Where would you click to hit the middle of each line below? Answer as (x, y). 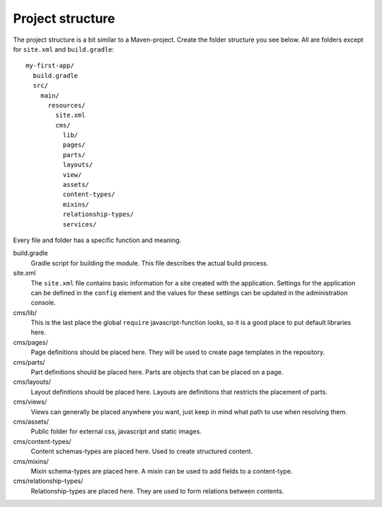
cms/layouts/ (32, 382)
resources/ (66, 105)
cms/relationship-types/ (48, 481)
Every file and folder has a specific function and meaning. (97, 240)
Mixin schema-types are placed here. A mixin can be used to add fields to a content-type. (162, 471)
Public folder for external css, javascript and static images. (116, 431)
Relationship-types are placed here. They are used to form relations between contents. (157, 491)
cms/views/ (30, 402)
